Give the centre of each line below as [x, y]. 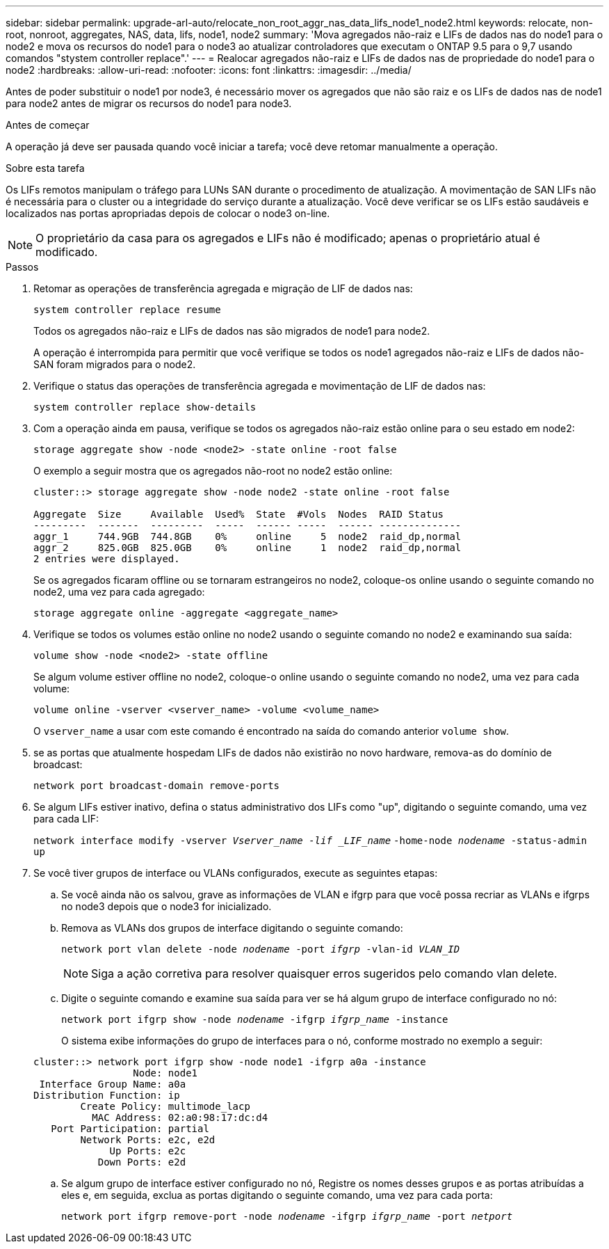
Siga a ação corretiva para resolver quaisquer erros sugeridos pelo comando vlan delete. [324, 973]
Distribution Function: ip [107, 1095]
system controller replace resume [127, 310]
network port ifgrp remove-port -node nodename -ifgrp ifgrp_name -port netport [287, 1216]
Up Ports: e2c [148, 1151]
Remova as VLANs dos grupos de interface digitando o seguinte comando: [232, 928]
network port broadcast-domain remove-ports [157, 786]
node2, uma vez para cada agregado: [119, 592]
